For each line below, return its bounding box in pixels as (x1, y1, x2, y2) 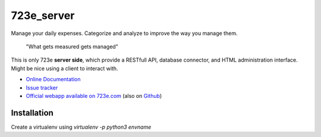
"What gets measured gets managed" (26, 43, 118, 50)
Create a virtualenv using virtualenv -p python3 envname (11, 123, 152, 130)
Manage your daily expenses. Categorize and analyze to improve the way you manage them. (11, 30, 238, 37)
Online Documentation (26, 76, 81, 83)
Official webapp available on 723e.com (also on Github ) (26, 92, 162, 99)
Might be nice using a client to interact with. (11, 65, 118, 72)
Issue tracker (26, 84, 58, 91)
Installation (11, 107, 53, 118)
